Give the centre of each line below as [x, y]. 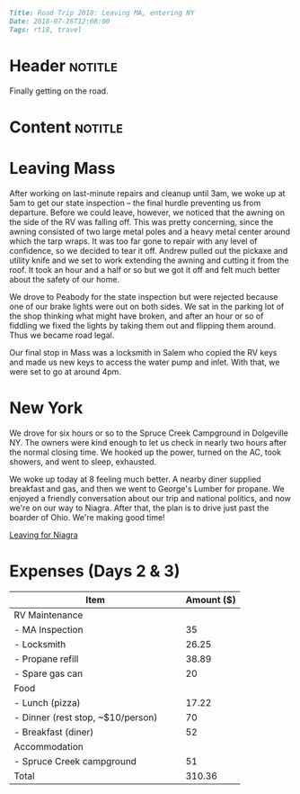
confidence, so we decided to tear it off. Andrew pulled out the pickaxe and [149, 250]
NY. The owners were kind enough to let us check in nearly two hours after [148, 442]
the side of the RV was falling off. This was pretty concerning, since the [141, 221]
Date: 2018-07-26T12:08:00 [60, 21]
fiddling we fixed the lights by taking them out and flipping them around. [143, 325]
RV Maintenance [49, 615]
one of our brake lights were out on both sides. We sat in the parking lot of [147, 306]
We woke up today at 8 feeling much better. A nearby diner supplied [136, 479]
